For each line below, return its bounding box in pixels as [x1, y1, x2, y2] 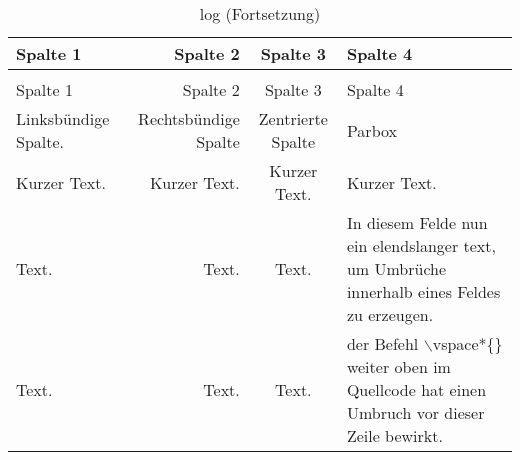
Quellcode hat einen [346, 378, 487, 401]
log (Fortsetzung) [199, 2, 321, 25]
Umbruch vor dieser [346, 401, 485, 424]
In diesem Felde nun [346, 211, 488, 234]
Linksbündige [16, 107, 110, 130]
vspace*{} [432, 332, 503, 355]
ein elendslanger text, [346, 234, 496, 257]
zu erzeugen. [346, 303, 434, 326]
